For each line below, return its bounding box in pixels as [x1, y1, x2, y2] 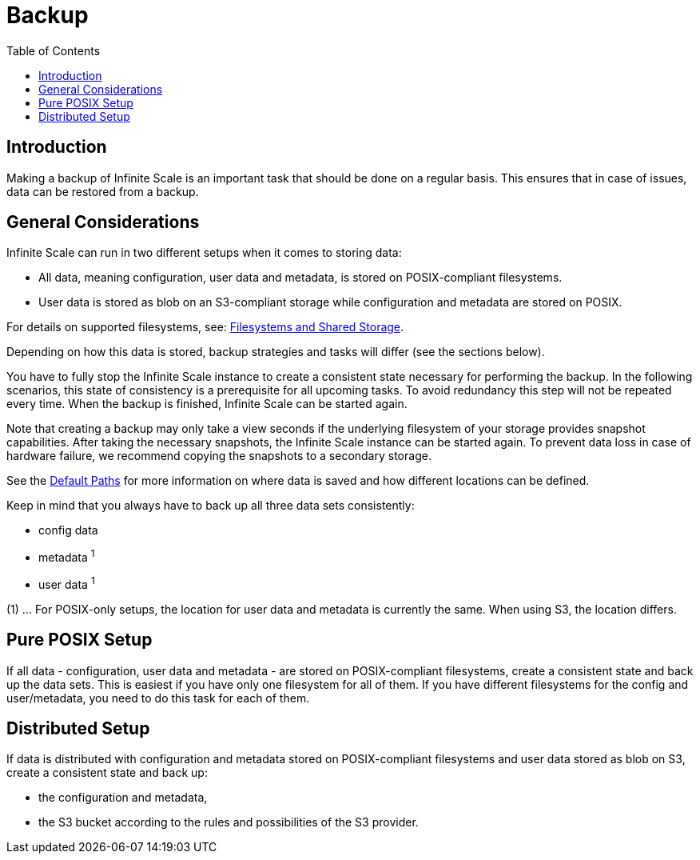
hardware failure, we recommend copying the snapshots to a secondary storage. [6, 449, 432, 463]
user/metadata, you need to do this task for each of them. [6, 690, 310, 705]
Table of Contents [6, 43, 101, 58]
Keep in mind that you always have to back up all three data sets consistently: [6, 498, 415, 513]
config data [38, 523, 98, 538]
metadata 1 [38, 548, 95, 565]
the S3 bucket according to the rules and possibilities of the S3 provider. [38, 815, 419, 830]
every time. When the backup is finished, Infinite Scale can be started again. [6, 397, 408, 411]
